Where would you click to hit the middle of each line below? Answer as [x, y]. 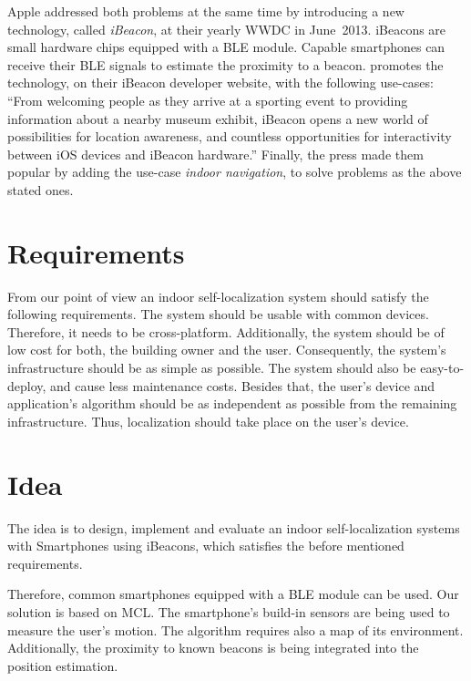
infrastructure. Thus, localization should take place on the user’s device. [208, 421]
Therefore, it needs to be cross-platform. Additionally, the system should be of [226, 331]
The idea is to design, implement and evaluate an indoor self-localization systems [234, 527]
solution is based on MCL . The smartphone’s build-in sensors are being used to [229, 611]
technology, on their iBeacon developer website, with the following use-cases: [220, 83]
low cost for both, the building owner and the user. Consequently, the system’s [227, 350]
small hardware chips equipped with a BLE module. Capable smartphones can [226, 47]
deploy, [27, 385]
